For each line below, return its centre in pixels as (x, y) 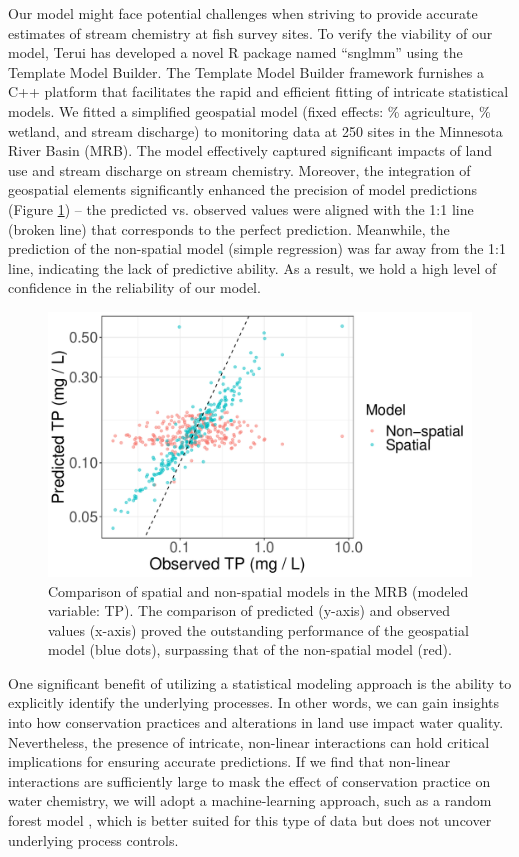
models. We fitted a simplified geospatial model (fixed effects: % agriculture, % (249, 110)
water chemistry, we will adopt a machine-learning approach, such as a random (250, 800)
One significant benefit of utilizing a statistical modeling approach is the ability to (260, 682)
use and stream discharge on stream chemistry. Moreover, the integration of (239, 169)
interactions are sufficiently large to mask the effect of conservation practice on (249, 780)
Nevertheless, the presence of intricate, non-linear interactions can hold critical (249, 741)
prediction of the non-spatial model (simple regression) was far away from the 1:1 (257, 248)
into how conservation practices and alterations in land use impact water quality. (256, 722)
